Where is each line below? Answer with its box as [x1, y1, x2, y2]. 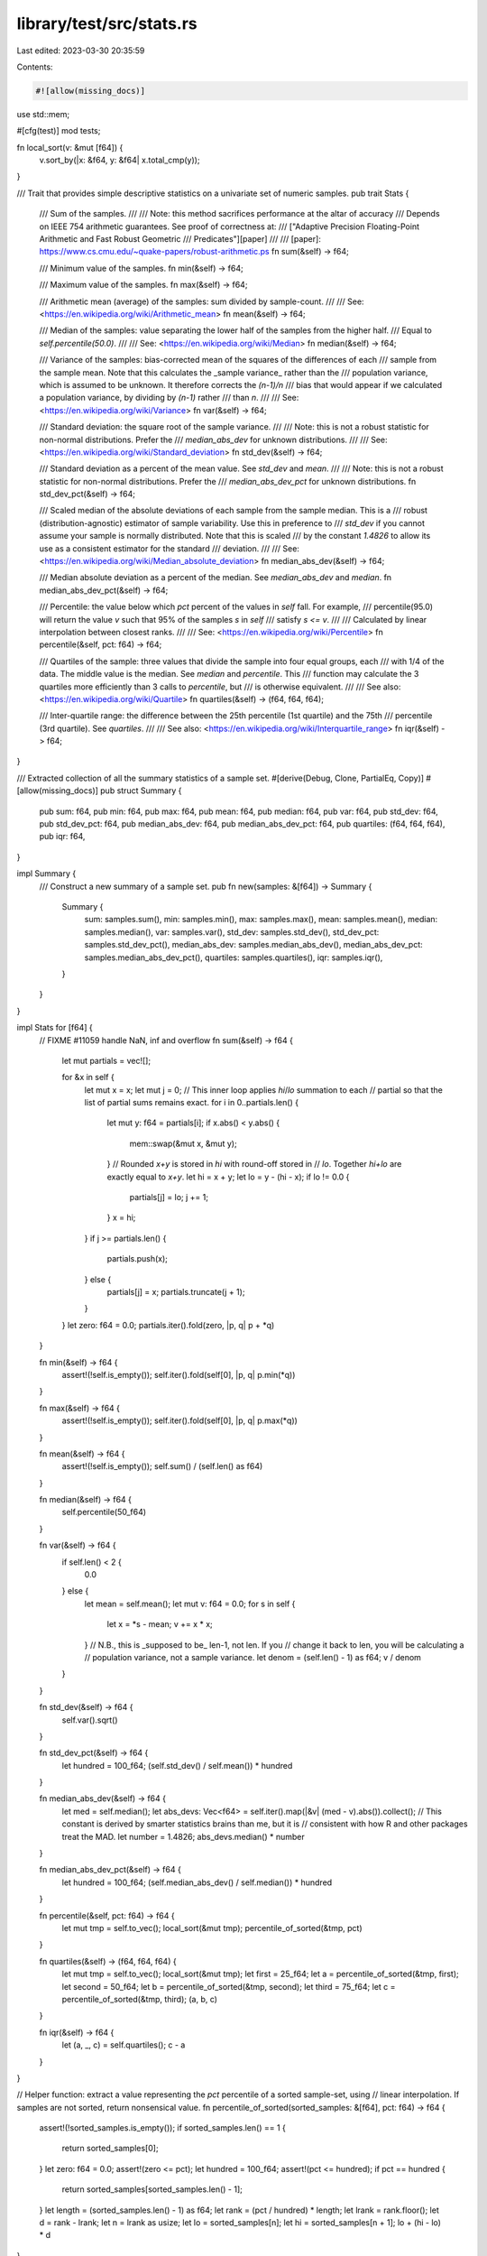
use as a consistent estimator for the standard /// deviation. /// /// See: [39, 542, 299, 554]
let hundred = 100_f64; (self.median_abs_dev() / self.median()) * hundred [61, 1877, 333, 1888]
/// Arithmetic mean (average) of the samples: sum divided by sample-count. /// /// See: [39, 296, 364, 307]
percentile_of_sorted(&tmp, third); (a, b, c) [61, 1993, 218, 2004]
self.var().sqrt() [61, 1715, 118, 1725]
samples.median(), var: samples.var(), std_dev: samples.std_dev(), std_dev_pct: [84, 926, 380, 938]
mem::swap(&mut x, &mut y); [129, 1138, 238, 1149]
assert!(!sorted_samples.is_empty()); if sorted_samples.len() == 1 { [39, 2122, 286, 2133]
